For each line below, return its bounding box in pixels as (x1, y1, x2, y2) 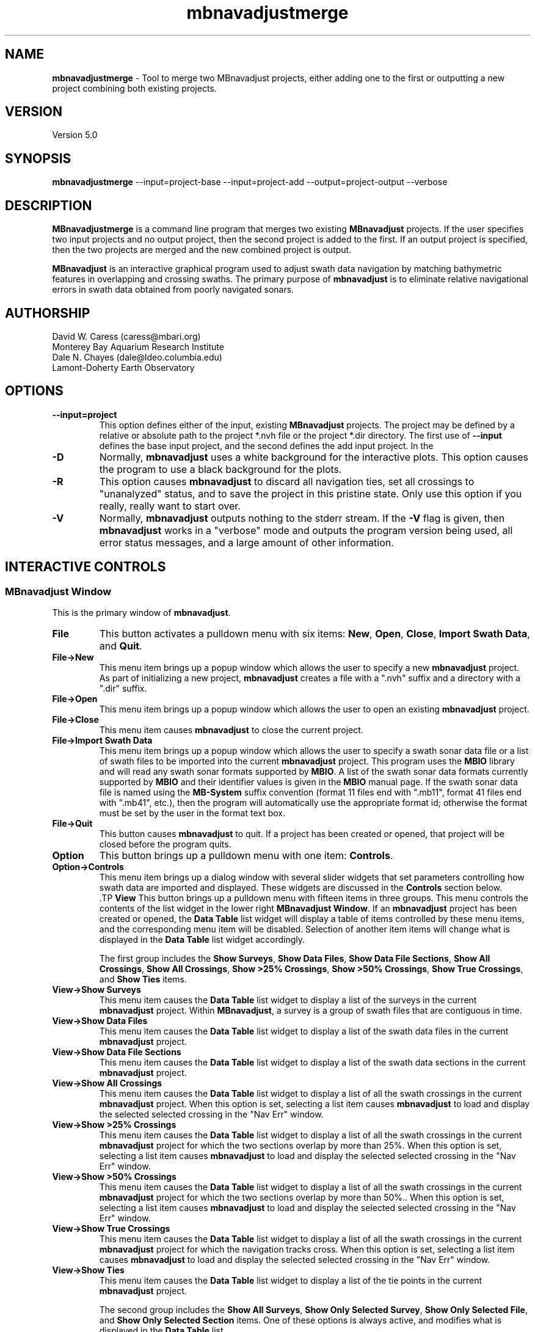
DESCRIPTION (5, 197, 92, 213)
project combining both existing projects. (52, 82, 217, 93)
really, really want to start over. (99, 499, 241, 512)
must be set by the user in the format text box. (99, 808, 285, 819)
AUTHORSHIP (5, 305, 90, 321)
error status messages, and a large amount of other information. (99, 536, 394, 549)
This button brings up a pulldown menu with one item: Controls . (99, 849, 393, 862)
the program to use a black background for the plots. (99, 463, 342, 475)
